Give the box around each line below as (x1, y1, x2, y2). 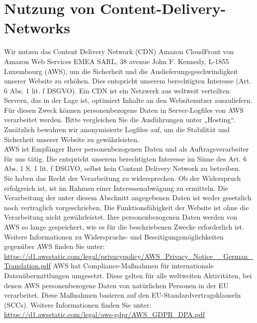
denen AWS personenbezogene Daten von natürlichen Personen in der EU (4, 280, 229, 290)
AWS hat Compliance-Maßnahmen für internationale (53, 260, 214, 271)
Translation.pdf (4, 260, 51, 271)
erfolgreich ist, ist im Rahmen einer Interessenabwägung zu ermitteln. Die (4, 182, 228, 193)
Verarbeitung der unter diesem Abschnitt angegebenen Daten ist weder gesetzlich (4, 192, 252, 203)
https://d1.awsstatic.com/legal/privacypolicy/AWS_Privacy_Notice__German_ (4, 250, 253, 261)
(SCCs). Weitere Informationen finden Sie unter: (4, 299, 152, 310)
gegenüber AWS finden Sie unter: (4, 241, 105, 251)
